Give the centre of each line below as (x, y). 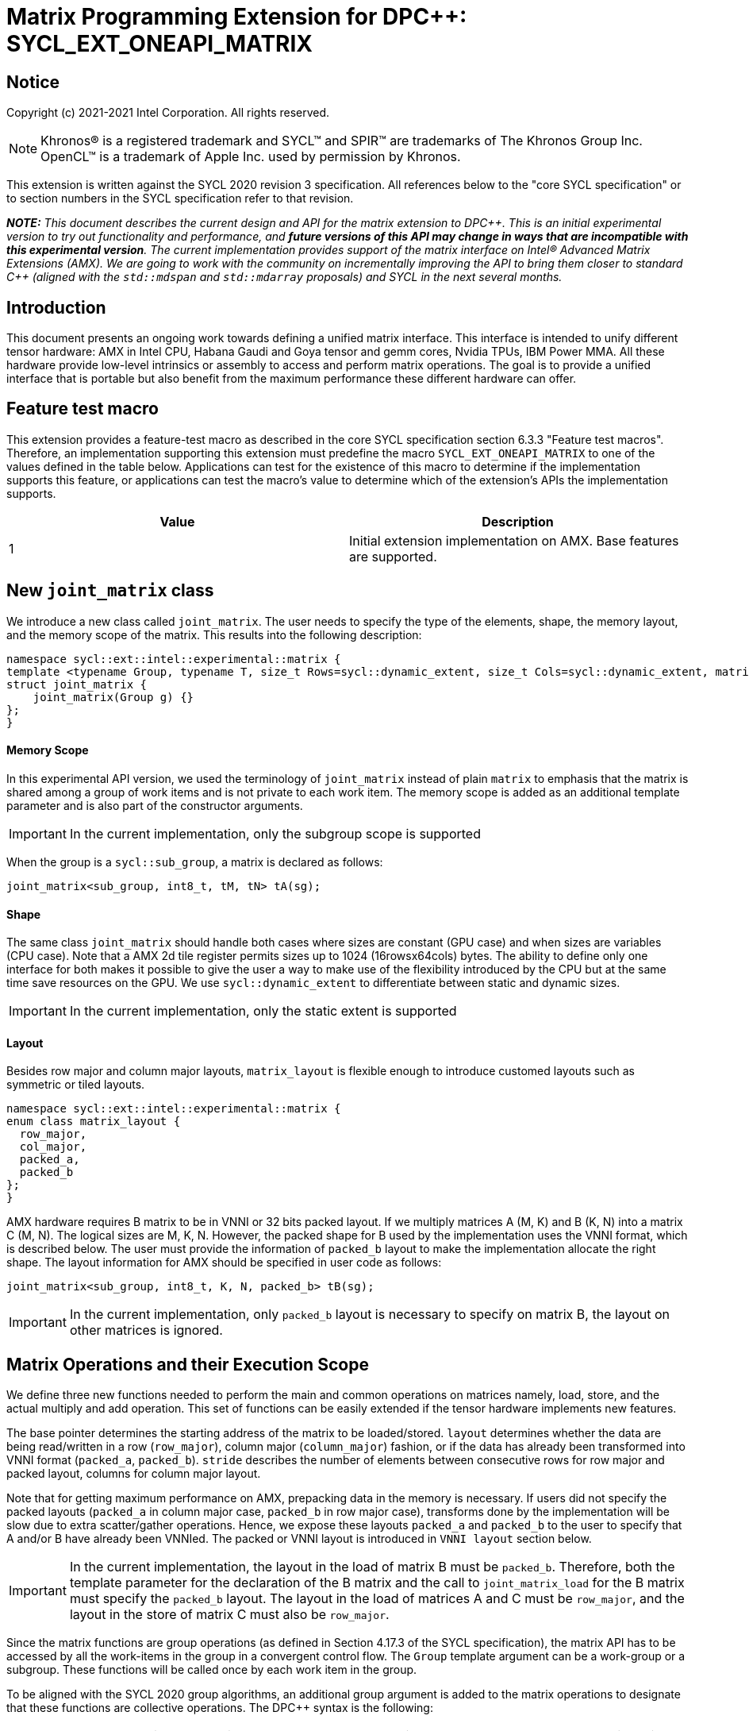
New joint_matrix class (110, 591)
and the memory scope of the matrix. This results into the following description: (214, 634)
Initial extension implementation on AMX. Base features (514, 540)
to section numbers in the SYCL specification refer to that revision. (180, 199)
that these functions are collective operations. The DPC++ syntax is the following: (220, 1708)
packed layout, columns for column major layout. (134, 1474)
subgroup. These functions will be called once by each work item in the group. (212, 1670)
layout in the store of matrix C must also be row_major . (229, 1615)
